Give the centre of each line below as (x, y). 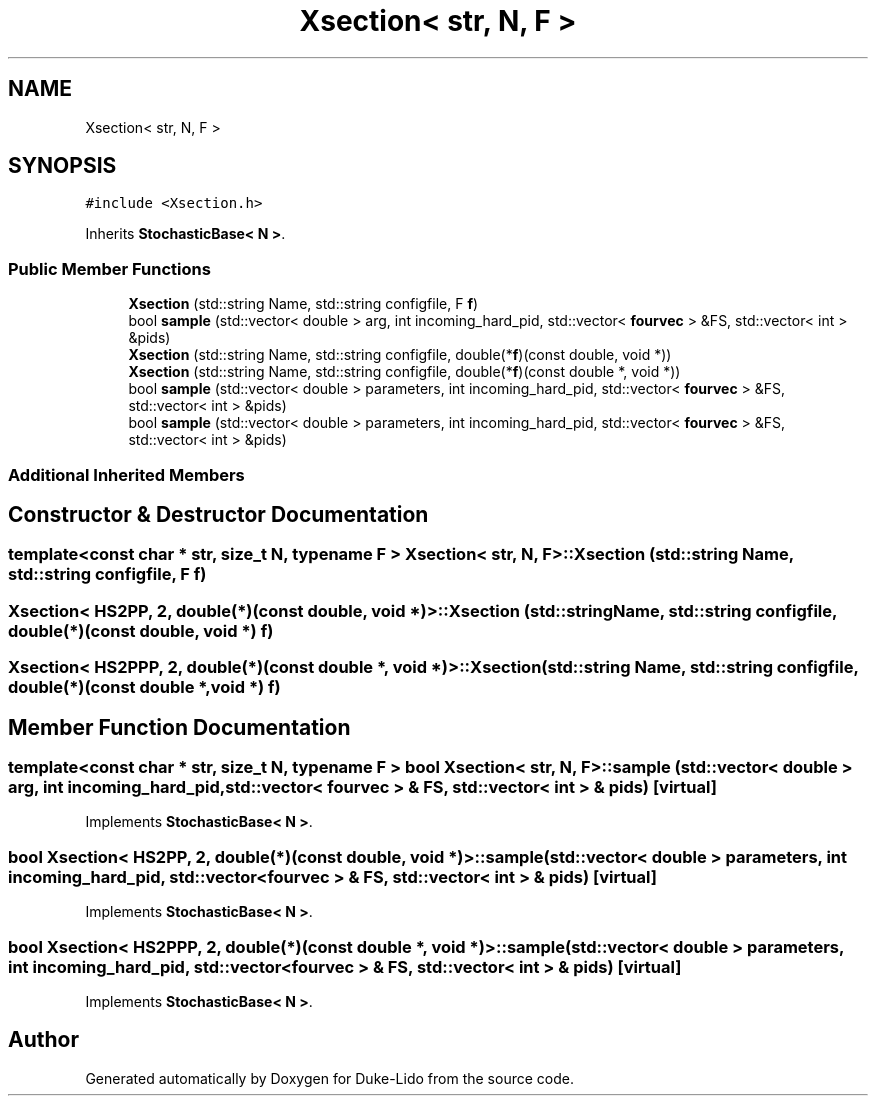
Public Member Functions (109, 268)
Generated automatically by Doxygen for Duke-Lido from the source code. (329, 1078)
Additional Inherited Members (126, 474)
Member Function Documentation (179, 727)
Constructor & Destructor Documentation (218, 514)
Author (43, 1040)
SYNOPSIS (62, 166)
